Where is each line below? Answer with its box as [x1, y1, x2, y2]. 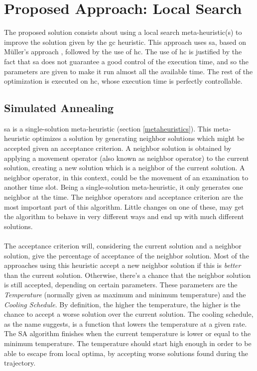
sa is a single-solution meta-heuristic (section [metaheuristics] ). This [4, 123, 212, 133]
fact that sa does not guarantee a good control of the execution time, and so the [4, 56, 249, 66]
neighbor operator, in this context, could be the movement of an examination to [4, 172, 249, 182]
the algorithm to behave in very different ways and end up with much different [4, 211, 244, 222]
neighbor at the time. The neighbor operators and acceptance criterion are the [4, 192, 243, 202]
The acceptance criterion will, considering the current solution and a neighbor [4, 241, 242, 251]
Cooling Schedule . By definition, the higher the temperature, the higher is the [4, 299, 241, 309]
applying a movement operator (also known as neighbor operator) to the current [4, 152, 249, 163]
